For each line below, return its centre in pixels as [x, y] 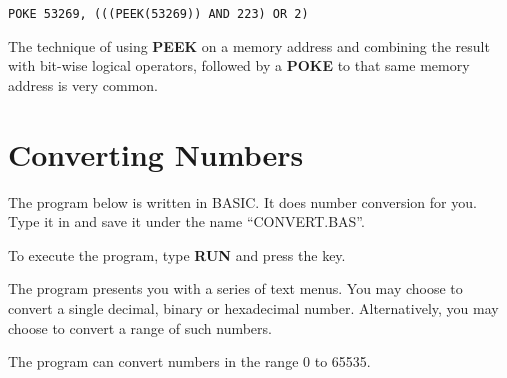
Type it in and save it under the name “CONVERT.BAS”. [186, 221]
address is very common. [83, 84]
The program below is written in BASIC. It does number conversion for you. [242, 201]
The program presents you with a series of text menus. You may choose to [235, 288]
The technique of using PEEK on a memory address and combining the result [249, 45]
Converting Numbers [156, 153]
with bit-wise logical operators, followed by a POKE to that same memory [239, 65]
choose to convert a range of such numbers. [140, 327]
